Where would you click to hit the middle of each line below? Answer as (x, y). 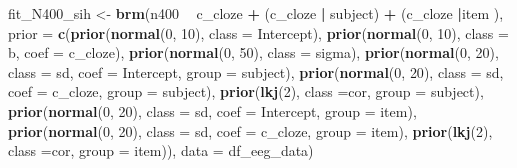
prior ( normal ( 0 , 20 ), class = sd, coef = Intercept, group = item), (212, 110)
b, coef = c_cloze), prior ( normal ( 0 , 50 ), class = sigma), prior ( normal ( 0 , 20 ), (253, 52)
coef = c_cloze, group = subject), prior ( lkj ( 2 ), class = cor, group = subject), (246, 91)
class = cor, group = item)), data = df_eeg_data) (161, 150)
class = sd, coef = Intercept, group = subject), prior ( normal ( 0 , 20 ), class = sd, (256, 71)
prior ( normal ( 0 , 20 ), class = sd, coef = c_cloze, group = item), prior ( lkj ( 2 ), (250, 130)
